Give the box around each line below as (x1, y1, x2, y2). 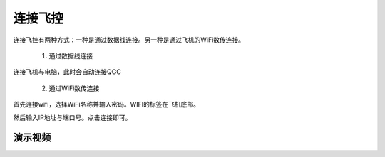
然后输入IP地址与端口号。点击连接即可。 (13, 113, 132, 121)
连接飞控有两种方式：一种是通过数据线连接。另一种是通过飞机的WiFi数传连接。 (13, 36, 245, 44)
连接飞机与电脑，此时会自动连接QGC (13, 67, 121, 76)
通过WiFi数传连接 (48, 84, 100, 92)
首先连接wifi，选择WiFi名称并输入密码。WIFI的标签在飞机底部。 (13, 100, 200, 109)
